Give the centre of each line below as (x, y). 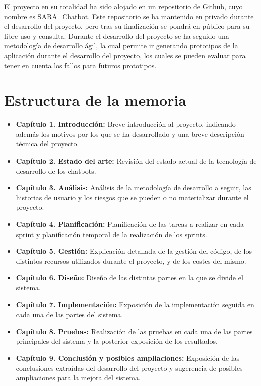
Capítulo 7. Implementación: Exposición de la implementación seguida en (135, 304)
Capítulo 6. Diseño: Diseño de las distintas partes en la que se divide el (129, 278)
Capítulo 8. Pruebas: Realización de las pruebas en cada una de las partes (134, 331)
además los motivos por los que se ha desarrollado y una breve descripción (130, 134)
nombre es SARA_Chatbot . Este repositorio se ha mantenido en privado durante (129, 16)
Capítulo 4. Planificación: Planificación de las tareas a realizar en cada (130, 224)
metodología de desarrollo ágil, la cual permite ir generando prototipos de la (121, 46)
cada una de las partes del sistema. (70, 314)
